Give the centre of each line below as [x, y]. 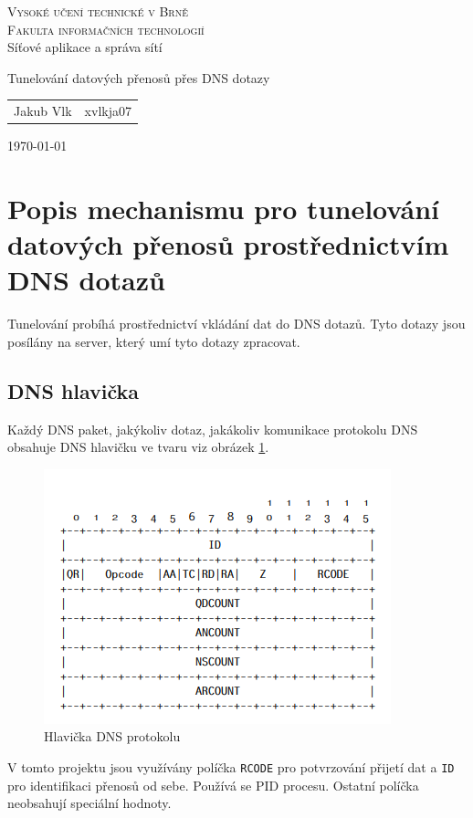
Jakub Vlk [43, 111]
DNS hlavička [74, 390]
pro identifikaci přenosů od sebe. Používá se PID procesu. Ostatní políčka [213, 785]
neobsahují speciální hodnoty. [89, 803]
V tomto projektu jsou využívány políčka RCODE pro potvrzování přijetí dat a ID [231, 767]
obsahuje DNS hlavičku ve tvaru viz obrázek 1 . [138, 447]
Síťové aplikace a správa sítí [85, 47]
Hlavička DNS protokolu [112, 736]
